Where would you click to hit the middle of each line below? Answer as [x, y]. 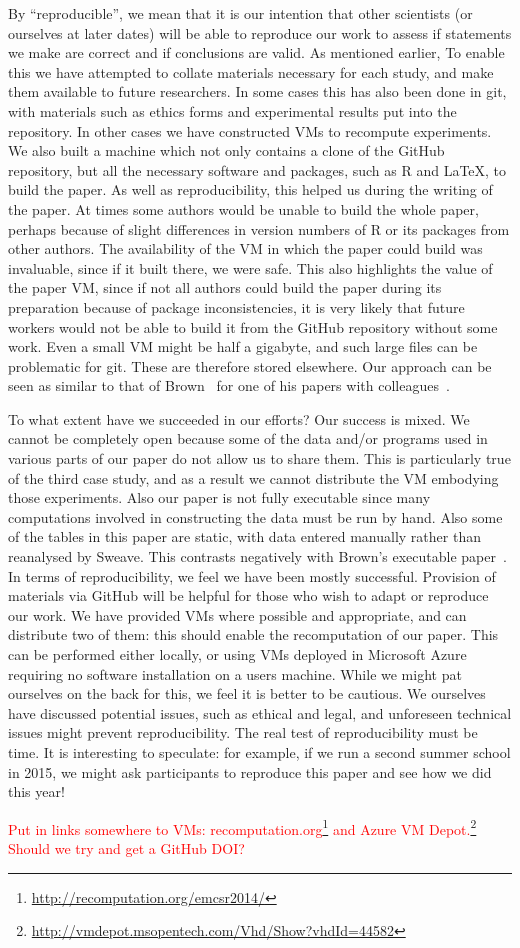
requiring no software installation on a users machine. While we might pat [235, 673]
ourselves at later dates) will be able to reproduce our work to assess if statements [260, 32]
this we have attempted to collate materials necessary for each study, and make [251, 71]
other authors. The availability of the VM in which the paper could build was [245, 248]
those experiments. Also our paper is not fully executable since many [219, 497]
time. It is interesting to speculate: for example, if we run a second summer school [259, 751]
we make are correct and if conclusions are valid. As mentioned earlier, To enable [256, 52]
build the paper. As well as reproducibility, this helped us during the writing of [250, 189]
